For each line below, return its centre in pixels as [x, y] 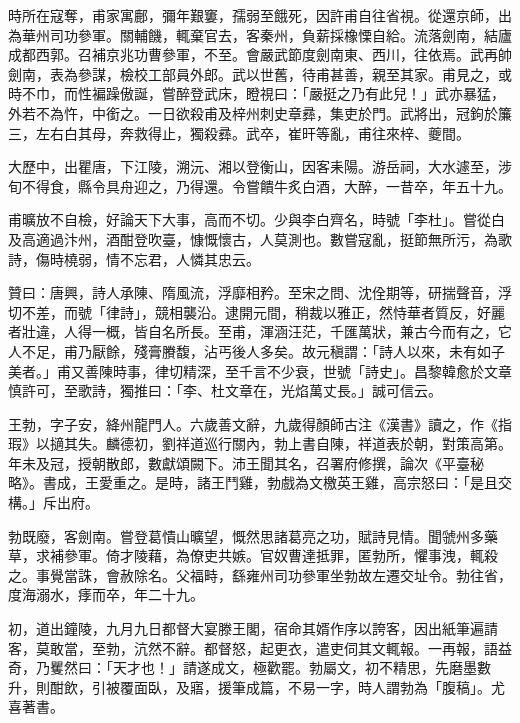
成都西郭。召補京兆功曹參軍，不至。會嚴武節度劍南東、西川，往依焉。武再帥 [260, 54]
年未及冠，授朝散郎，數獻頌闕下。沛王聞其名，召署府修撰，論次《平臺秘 [246, 462]
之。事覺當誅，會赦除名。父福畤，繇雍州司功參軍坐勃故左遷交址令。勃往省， [260, 574]
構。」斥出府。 [53, 502]
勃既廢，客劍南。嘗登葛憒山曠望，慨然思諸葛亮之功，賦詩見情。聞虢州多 [246, 535]
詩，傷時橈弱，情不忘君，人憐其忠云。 [134, 258]
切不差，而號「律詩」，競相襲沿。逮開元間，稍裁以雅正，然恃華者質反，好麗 [256, 311]
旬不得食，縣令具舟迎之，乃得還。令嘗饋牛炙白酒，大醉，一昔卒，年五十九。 [260, 185]
